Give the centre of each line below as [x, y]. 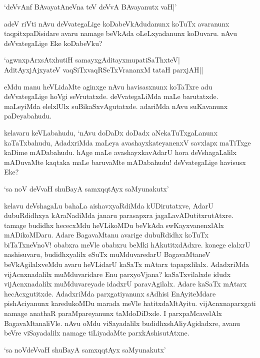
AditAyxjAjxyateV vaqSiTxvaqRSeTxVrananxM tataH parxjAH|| [104, 69]
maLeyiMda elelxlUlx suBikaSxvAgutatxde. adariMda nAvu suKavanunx [116, 106]
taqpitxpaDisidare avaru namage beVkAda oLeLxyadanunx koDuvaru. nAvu [121, 33]
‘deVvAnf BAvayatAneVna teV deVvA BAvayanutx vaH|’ [90, 6]
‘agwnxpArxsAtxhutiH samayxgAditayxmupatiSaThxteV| [92, 60]
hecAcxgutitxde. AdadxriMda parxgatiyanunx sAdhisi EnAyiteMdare [110, 293]
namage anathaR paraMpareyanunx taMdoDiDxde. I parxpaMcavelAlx [113, 313]
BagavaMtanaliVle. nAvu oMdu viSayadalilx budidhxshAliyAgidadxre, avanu [122, 323]
